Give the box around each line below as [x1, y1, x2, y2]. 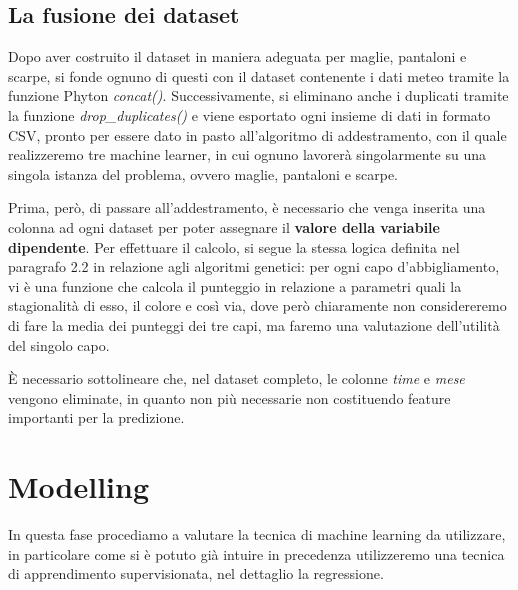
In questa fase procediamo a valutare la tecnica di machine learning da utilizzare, [8, 524, 506, 545]
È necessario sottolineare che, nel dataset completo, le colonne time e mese [8, 368, 465, 389]
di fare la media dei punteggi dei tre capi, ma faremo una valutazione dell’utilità [8, 314, 500, 335]
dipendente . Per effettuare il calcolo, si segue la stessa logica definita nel [8, 236, 460, 257]
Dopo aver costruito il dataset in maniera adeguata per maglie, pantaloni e [8, 46, 467, 67]
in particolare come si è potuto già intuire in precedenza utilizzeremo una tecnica [8, 543, 505, 564]
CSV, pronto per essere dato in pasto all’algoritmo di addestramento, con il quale [8, 124, 507, 145]
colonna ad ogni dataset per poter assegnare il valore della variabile [8, 216, 440, 237]
